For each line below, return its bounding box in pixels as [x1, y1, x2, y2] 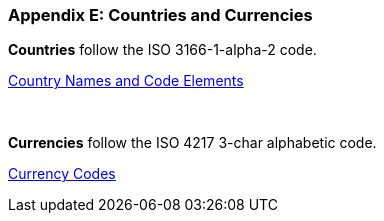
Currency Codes [8, 165, 116, 183]
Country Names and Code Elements [8, 72, 244, 90]
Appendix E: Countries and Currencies [8, 5, 313, 25]
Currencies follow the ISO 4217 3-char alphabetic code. [8, 134, 377, 152]
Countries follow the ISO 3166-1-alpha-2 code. [8, 41, 317, 59]
